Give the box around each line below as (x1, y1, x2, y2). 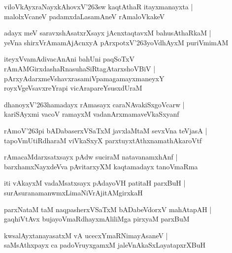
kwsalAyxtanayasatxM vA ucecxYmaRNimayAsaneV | (4, 230, 168, 240)
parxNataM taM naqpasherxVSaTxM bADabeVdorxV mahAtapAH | (4, 204, 212, 214)
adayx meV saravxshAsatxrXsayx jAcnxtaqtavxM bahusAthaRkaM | (4, 28, 211, 38)
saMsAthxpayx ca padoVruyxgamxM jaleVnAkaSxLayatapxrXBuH (4, 240, 206, 250)
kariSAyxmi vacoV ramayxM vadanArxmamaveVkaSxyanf (4, 109, 179, 119)
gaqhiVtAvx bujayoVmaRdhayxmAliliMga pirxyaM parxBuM (4, 214, 190, 224)
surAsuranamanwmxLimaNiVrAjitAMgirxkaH (4, 187, 143, 197)
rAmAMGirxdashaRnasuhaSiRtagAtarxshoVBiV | (4, 63, 156, 73)
